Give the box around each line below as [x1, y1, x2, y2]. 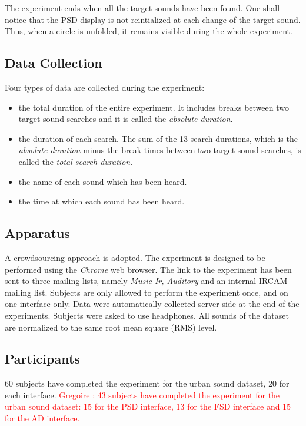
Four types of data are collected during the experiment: [5, 81, 205, 93]
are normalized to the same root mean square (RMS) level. [5, 321, 217, 333]
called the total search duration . [18, 155, 133, 167]
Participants [5, 349, 80, 368]
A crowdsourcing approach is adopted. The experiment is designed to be [5, 251, 265, 263]
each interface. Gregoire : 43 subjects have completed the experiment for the [5, 388, 280, 401]
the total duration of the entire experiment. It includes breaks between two [18, 101, 289, 113]
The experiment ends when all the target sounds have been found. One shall [5, 2, 280, 14]
